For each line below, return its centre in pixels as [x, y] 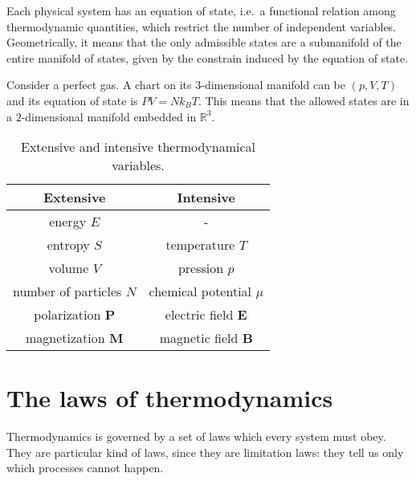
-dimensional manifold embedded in [109, 116]
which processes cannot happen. [85, 468]
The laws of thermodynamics [170, 398]
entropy [68, 245]
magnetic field [199, 338]
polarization [67, 315]
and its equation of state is [72, 100]
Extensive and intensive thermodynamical [139, 147]
